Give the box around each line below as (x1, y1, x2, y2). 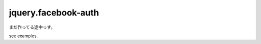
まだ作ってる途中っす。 (9, 24, 55, 30)
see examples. (9, 33, 38, 39)
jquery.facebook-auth (9, 7, 99, 18)
